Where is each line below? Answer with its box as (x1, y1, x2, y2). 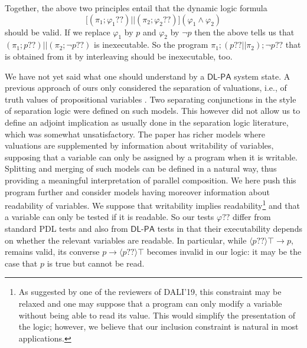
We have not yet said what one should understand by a (5, 70, 205, 82)
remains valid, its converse (5, 245, 100, 258)
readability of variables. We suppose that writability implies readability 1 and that (5, 198, 300, 211)
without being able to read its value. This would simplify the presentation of (18, 308, 296, 321)
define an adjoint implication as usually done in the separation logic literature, (5, 116, 289, 128)
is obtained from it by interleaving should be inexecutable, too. (5, 50, 233, 62)
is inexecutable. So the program (94, 38, 208, 51)
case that (5, 257, 38, 269)
